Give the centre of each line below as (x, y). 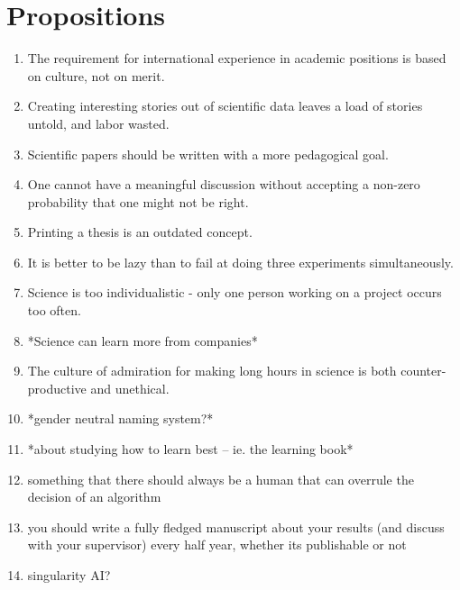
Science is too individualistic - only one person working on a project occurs (235, 292)
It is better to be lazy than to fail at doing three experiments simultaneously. (240, 262)
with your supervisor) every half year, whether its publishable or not (217, 545)
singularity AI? (69, 575)
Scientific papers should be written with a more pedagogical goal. (208, 154)
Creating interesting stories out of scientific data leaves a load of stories (225, 106)
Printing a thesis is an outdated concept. (140, 232)
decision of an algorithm (94, 497)
